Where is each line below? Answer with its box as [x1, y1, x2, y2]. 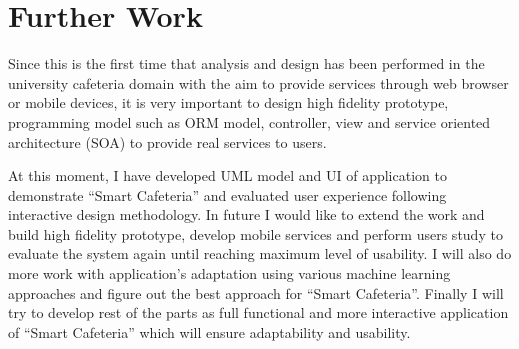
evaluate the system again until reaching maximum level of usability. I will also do [8, 243, 512, 264]
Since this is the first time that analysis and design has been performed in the [8, 53, 485, 74]
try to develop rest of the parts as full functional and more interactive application [8, 302, 509, 323]
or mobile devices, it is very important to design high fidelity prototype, [8, 92, 449, 113]
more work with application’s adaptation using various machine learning [8, 263, 451, 284]
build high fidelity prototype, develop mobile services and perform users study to [8, 223, 503, 244]
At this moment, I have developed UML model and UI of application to [8, 165, 447, 186]
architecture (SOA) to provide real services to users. [8, 131, 327, 152]
